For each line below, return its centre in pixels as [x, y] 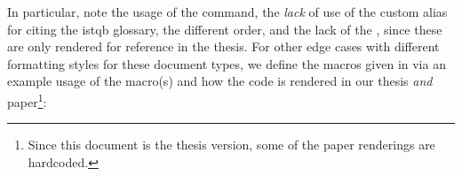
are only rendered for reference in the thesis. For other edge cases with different [223, 46]
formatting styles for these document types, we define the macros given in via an [227, 63]
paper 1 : [27, 100]
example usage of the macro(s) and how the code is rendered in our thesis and [220, 81]
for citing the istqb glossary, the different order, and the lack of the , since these [225, 29]
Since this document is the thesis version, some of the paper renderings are [231, 145]
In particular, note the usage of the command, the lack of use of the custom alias [227, 11]
